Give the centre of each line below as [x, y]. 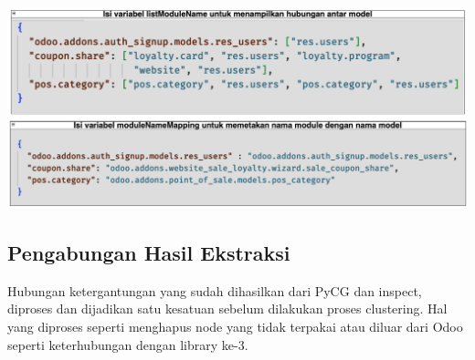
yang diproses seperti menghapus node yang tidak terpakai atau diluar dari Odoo [235, 326]
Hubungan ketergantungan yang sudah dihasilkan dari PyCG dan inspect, [215, 290]
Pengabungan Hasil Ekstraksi [149, 252]
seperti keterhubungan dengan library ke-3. [128, 344]
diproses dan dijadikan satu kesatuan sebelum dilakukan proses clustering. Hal [227, 309]
